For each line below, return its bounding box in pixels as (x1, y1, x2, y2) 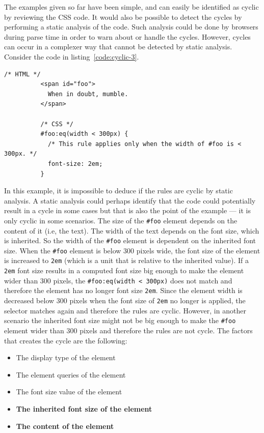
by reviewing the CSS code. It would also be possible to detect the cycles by (4, 11, 242, 22)
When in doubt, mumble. (47, 90, 128, 98)
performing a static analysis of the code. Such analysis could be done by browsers (4, 21, 258, 32)
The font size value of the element (16, 386, 122, 397)
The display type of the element (16, 352, 116, 363)
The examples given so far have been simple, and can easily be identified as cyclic (4, 2, 259, 12)
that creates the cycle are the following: (4, 335, 127, 345)
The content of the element (16, 420, 114, 431)
